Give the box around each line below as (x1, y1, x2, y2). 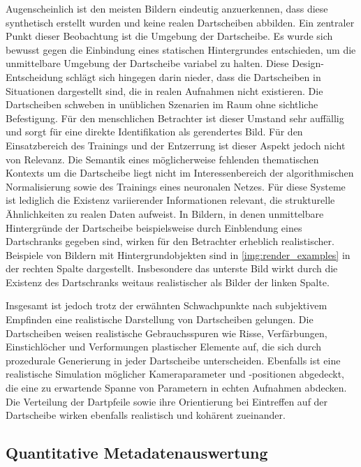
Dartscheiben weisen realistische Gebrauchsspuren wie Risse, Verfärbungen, (6, 325, 327, 340)
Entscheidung (6, 69, 63, 84)
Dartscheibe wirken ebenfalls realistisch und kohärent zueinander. (6, 408, 286, 422)
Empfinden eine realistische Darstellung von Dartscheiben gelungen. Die (6, 312, 314, 327)
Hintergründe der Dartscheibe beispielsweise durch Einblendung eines (6, 220, 302, 235)
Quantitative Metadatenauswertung (6, 442, 268, 464)
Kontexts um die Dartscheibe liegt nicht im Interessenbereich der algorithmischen (6, 165, 354, 180)
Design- (292, 56, 324, 71)
